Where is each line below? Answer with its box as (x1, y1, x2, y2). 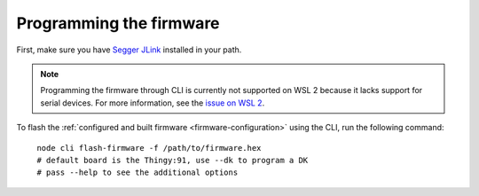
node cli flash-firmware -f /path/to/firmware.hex (36, 143, 262, 153)
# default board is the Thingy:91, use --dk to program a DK (36, 155, 309, 165)
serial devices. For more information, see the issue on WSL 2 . (40, 98, 265, 108)
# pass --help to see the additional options (36, 168, 239, 177)
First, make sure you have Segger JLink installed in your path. (16, 44, 242, 55)
